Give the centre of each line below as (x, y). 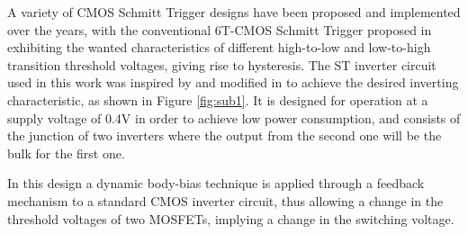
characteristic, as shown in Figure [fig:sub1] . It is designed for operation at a (218, 99)
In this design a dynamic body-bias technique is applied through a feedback (216, 183)
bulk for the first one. (66, 153)
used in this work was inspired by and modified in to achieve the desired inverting (233, 82)
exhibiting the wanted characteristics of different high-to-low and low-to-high (219, 47)
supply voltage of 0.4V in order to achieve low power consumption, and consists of (234, 117)
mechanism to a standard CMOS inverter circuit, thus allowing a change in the (225, 200)
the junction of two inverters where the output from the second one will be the (225, 135)
